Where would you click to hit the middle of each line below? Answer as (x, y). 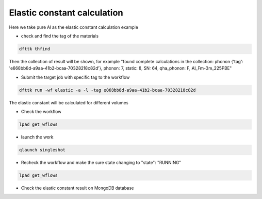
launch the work (37, 137)
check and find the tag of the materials (60, 36)
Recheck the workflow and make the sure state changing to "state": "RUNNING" (101, 162)
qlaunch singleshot (42, 150)
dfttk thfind (35, 49)
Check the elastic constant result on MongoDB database (78, 188)
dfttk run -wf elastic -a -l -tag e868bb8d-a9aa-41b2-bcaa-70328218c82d (107, 90)
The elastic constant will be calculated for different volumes (69, 102)
